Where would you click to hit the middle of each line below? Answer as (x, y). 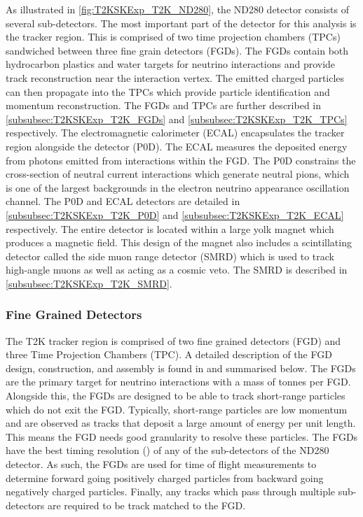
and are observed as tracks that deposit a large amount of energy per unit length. (181, 423)
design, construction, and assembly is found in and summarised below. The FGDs (181, 368)
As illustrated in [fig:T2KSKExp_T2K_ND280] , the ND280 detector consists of (177, 9)
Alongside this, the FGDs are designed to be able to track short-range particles (176, 396)
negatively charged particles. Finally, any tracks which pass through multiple (171, 491)
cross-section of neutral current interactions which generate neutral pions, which (178, 174)
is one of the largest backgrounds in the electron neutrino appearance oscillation (178, 187)
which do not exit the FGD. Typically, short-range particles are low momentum (177, 409)
